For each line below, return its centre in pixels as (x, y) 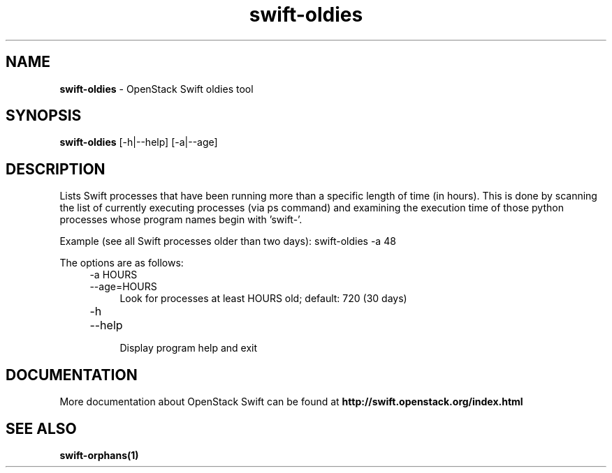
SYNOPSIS (44, 116)
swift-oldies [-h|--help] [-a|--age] (139, 142)
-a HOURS (114, 275)
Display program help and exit (189, 348)
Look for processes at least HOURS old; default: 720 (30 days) (263, 299)
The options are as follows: (122, 263)
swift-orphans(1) (99, 455)
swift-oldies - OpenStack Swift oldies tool (156, 89)
